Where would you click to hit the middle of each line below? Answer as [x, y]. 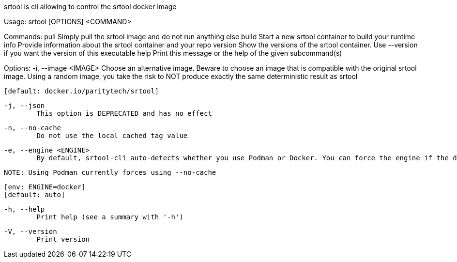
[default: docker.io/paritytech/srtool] [82, 91]
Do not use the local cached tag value [112, 136]
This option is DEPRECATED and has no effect [124, 113]
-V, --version [30, 231]
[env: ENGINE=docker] [45, 187]
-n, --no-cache [33, 128]
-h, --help [24, 209]
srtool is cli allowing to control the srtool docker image [90, 7]
